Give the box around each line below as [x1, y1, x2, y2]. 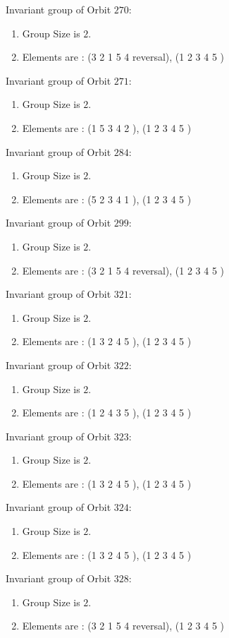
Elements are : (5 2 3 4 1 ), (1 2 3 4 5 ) [22, 191, 192, 206]
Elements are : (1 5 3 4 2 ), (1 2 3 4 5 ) [22, 120, 192, 135]
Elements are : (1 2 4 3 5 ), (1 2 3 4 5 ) [22, 405, 192, 420]
